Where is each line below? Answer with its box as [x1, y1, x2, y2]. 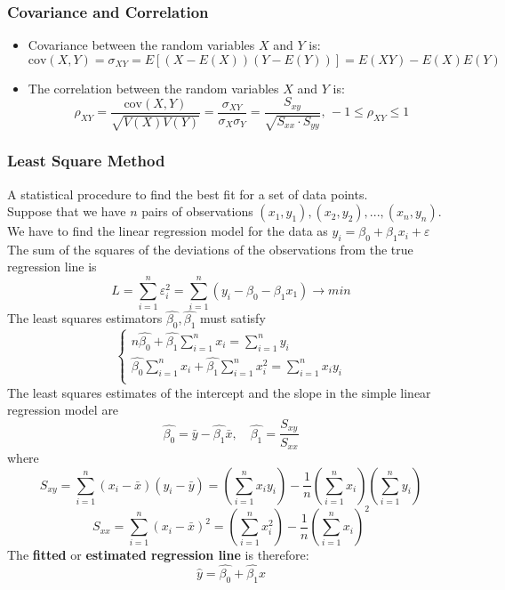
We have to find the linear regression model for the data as [7, 222, 328, 240]
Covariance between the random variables [28, 36, 255, 54]
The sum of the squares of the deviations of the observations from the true [7, 239, 413, 258]
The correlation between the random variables [28, 78, 279, 97]
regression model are [7, 400, 119, 419]
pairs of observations [141, 202, 253, 221]
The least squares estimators [7, 309, 163, 327]
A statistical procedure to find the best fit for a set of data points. [7, 184, 368, 203]
